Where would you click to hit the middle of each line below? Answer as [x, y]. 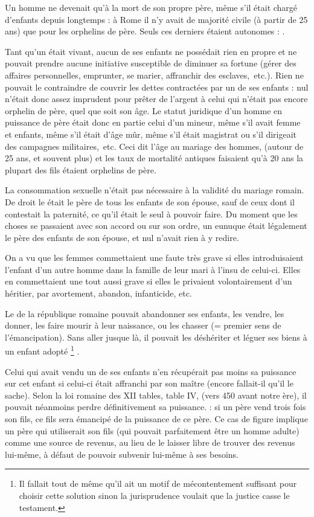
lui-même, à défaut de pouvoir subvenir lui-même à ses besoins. [122, 454]
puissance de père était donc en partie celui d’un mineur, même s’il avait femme [153, 122]
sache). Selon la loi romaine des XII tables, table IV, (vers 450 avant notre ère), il [156, 395]
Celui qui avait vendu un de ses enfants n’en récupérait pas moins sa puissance [151, 371]
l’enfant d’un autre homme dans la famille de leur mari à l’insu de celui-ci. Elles [153, 269]
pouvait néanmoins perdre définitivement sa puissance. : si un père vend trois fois [155, 407]
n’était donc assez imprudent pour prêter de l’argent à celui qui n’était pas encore [156, 99]
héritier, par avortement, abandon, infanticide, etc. [98, 293]
